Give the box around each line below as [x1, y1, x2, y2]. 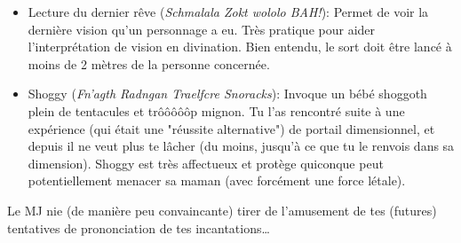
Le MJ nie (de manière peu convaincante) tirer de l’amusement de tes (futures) [7, 200, 437, 219]
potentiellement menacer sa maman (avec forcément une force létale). [28, 171, 406, 190]
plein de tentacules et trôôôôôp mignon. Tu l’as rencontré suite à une [28, 101, 405, 120]
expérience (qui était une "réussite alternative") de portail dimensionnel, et [28, 119, 435, 137]
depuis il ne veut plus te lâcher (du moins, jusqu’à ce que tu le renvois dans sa [28, 137, 455, 155]
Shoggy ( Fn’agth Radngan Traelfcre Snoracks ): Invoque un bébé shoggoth [28, 84, 427, 103]
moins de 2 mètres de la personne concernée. [28, 54, 270, 73]
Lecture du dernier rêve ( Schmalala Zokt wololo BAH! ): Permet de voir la [28, 3, 429, 20]
